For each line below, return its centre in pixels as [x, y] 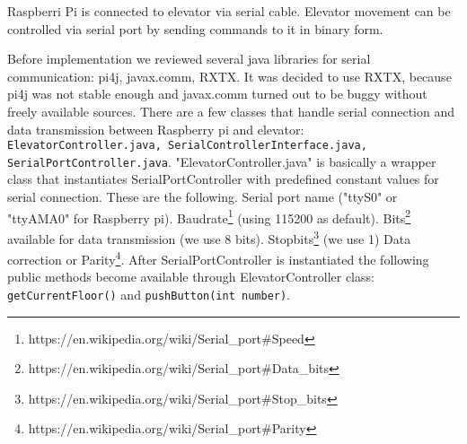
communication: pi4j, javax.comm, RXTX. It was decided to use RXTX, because [229, 76]
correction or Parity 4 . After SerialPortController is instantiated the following [218, 258]
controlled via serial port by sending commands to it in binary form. [195, 28]
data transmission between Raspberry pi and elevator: [156, 129]
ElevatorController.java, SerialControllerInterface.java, [187, 146]
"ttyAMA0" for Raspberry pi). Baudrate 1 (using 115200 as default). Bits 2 [209, 216]
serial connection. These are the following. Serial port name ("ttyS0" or [203, 197]
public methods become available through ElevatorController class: [191, 277]
